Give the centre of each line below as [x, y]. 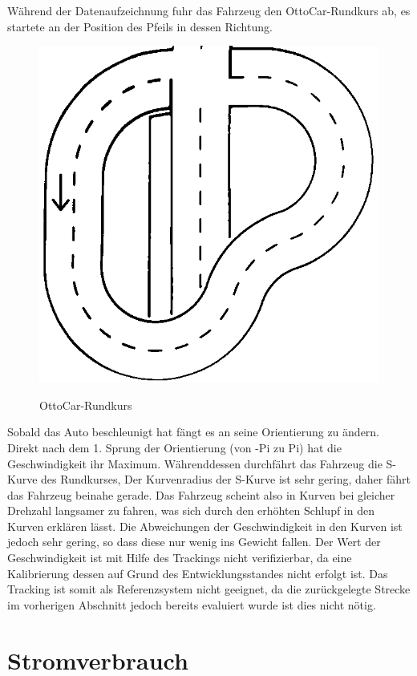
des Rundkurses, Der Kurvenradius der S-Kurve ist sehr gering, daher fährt [226, 479]
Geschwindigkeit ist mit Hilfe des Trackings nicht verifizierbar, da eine [180, 558]
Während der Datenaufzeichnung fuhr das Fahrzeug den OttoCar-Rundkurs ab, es [209, 10]
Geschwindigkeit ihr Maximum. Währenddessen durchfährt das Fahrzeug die [195, 463]
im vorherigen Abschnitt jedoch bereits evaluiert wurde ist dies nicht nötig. [192, 604]
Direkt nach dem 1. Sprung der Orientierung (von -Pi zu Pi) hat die [174, 447]
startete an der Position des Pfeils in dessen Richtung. [140, 26]
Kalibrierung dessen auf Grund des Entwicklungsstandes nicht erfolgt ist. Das [198, 573]
